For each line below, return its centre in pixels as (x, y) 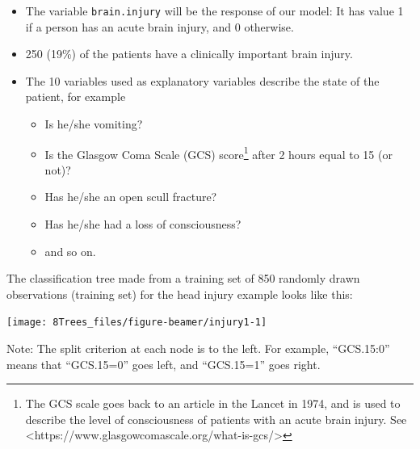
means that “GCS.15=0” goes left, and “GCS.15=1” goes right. (164, 364)
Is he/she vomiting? (94, 124)
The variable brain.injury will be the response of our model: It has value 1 (214, 10)
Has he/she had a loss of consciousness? (143, 224)
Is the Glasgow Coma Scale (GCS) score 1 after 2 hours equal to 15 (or (218, 153)
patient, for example (76, 97)
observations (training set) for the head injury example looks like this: (180, 294)
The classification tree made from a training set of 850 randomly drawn (183, 278)
